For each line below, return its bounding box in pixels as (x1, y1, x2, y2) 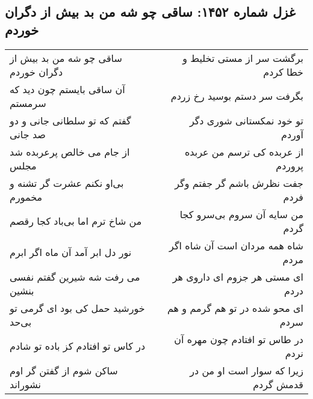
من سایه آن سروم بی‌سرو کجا (179, 207, 303, 221)
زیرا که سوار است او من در (190, 363, 303, 377)
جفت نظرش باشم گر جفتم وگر (175, 175, 303, 190)
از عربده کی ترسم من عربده (184, 144, 303, 159)
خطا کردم (263, 64, 303, 79)
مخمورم (10, 189, 43, 204)
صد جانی (10, 127, 46, 141)
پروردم (276, 158, 303, 172)
